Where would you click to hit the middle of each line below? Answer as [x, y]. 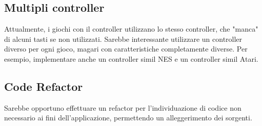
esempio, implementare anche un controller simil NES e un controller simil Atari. [131, 58]
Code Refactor [44, 86]
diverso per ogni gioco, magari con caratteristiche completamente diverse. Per [126, 49]
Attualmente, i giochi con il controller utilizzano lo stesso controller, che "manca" [131, 29]
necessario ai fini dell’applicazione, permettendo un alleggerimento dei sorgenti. [128, 118]
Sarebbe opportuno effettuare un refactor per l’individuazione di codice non [123, 107]
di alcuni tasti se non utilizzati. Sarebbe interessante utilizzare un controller [123, 39]
